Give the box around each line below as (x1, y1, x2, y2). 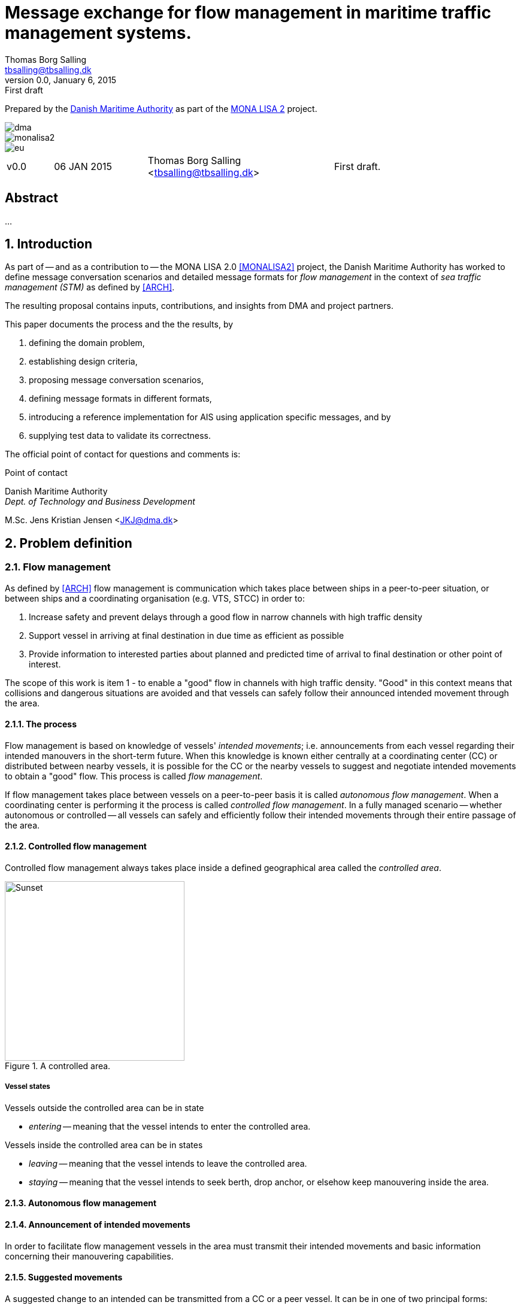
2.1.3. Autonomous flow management (5, 1198, 157, 1209)
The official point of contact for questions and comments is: (5, 449, 241, 460)
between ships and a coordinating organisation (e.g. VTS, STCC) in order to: (5, 593, 305, 603)
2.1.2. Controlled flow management (5, 841, 147, 852)
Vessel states (5, 1082, 50, 1091)
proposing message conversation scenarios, (29, 375, 204, 386)
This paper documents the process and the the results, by (5, 319, 234, 330)
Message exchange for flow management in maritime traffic (5, 2, 492, 23)
